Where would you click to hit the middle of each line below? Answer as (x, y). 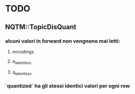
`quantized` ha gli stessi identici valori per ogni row (67, 86)
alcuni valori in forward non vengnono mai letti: (63, 41)
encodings (23, 51)
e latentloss (22, 62)
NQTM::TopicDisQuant (41, 27)
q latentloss (22, 72)
